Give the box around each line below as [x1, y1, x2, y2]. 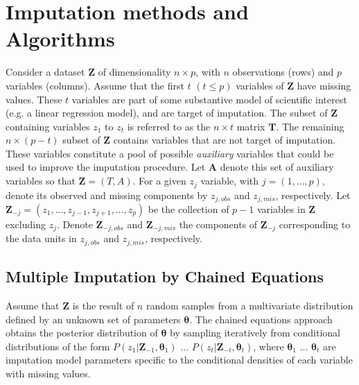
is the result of [72, 298, 134, 313]
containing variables [6, 119, 90, 133]
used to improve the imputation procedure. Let [6, 160, 206, 174]
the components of [179, 216, 258, 231]
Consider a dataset [6, 65, 85, 79]
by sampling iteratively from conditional [170, 325, 340, 340]
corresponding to [279, 216, 351, 231]
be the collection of [148, 201, 229, 216]
